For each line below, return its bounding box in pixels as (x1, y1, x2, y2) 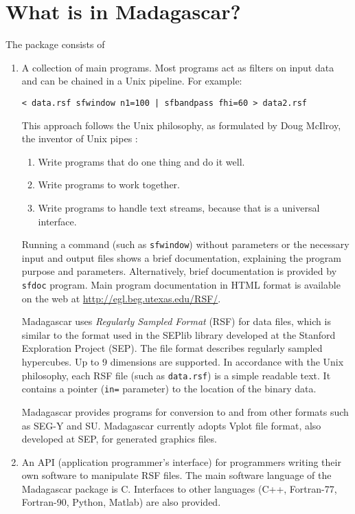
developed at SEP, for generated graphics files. (21, 432, 217, 446)
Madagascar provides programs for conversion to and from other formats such (21, 404, 349, 418)
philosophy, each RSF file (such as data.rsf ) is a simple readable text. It (21, 368, 331, 382)
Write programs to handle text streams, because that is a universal (38, 200, 320, 214)
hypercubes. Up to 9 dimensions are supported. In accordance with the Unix (21, 355, 344, 368)
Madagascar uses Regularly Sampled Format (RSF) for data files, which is (21, 314, 331, 328)
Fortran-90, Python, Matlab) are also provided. (21, 495, 221, 509)
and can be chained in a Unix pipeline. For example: (21, 74, 242, 88)
